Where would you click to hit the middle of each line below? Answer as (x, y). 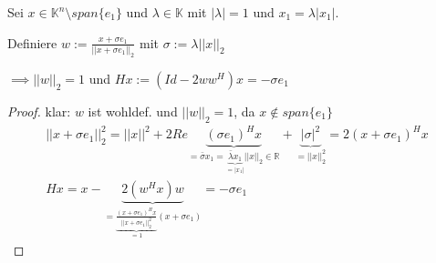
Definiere (32, 42)
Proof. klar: (39, 111)
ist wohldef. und (133, 111)
